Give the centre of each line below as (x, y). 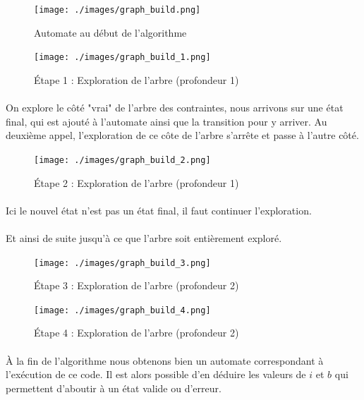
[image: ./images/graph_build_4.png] (122, 310)
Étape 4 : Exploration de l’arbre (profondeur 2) (136, 333)
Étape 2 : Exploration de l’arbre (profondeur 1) (136, 182)
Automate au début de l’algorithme (110, 32)
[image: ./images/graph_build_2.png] (122, 160)
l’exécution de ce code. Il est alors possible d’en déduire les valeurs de (156, 374)
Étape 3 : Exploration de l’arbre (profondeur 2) (136, 285)
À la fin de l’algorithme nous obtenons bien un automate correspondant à (165, 360)
